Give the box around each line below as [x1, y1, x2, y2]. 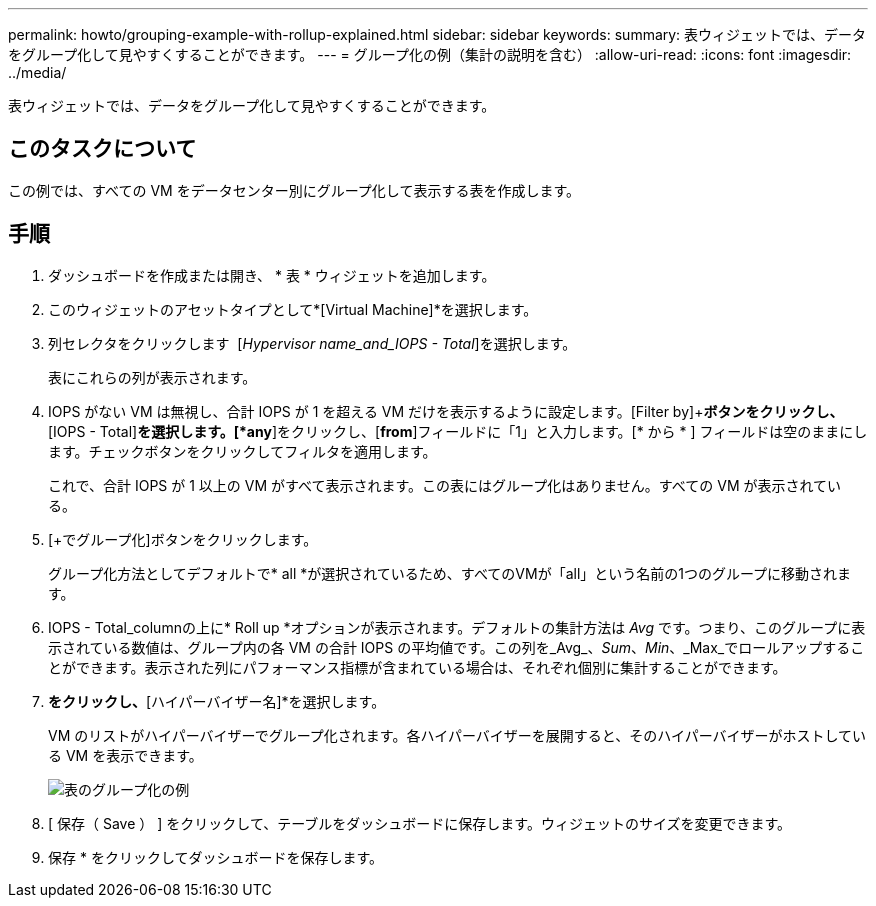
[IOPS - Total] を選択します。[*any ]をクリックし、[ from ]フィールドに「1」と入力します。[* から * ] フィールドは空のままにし [48, 422, 868, 440]
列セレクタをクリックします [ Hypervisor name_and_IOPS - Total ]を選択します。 [48, 334, 577, 352]
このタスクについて [8, 136, 197, 162]
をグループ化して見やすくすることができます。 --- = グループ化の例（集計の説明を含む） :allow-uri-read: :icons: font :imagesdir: [8, 46, 852, 63]
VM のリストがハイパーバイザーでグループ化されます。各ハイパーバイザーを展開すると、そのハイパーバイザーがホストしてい [48, 726, 867, 744]
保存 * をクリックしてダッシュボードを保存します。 [48, 848, 384, 866]
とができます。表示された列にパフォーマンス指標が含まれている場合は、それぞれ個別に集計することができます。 [48, 658, 787, 676]
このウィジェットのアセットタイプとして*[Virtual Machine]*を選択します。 [48, 300, 538, 318]
